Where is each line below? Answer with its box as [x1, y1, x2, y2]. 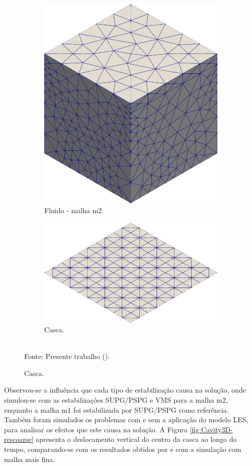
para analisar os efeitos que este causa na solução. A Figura [4, 424, 188, 434]
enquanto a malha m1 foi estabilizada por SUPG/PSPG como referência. [4, 404, 229, 415]
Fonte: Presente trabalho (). [24, 351, 110, 361]
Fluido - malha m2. [44, 205, 104, 216]
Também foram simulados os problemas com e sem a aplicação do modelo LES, [4, 414, 248, 425]
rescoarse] [4, 434, 34, 444]
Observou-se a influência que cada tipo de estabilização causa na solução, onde [4, 385, 246, 395]
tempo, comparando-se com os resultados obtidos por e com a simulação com [4, 444, 241, 454]
